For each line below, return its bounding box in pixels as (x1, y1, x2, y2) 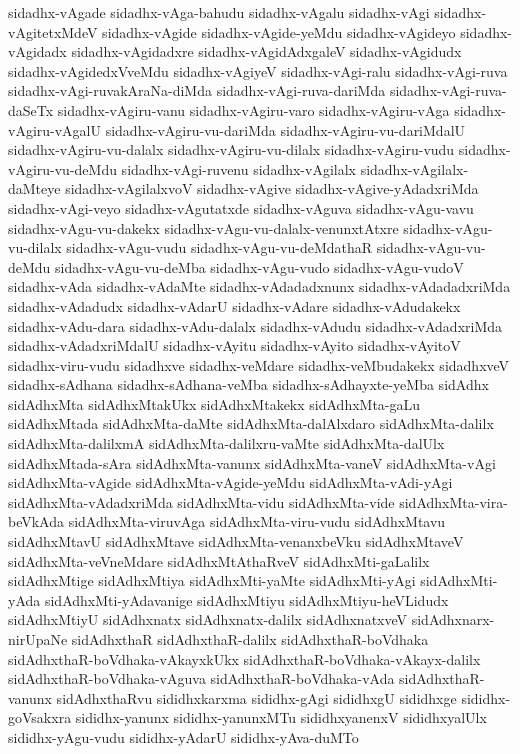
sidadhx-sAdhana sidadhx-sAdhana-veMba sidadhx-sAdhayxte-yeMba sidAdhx (8, 374, 489, 395)
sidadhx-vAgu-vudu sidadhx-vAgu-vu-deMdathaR (66, 237, 373, 258)
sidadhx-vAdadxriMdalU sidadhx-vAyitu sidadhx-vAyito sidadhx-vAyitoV (8, 335, 461, 356)
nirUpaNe (8, 629, 68, 649)
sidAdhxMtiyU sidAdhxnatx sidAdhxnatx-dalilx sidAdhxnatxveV (8, 609, 408, 630)
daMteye (8, 178, 61, 199)
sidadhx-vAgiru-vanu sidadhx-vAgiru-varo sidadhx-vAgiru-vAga (57, 99, 450, 120)
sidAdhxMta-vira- (399, 491, 508, 512)
